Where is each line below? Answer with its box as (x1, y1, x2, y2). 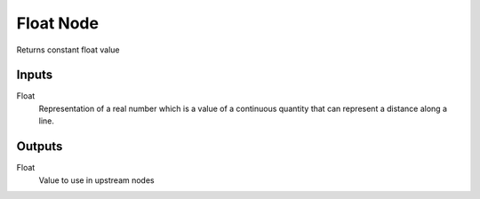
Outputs (16, 139, 63, 155)
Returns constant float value (16, 44, 120, 55)
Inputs (16, 68, 53, 83)
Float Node (16, 13, 100, 33)
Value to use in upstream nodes (38, 174, 155, 186)
